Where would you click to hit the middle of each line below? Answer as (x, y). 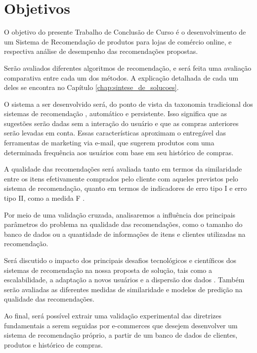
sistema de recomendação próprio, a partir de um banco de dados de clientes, (121, 335)
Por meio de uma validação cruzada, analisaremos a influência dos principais (120, 214)
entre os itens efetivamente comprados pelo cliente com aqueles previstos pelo (121, 178)
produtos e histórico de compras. (53, 344)
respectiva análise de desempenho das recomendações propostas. (101, 51)
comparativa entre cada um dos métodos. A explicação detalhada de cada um (121, 77)
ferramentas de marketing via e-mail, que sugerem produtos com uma (109, 143)
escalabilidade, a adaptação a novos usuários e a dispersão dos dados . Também (124, 280)
